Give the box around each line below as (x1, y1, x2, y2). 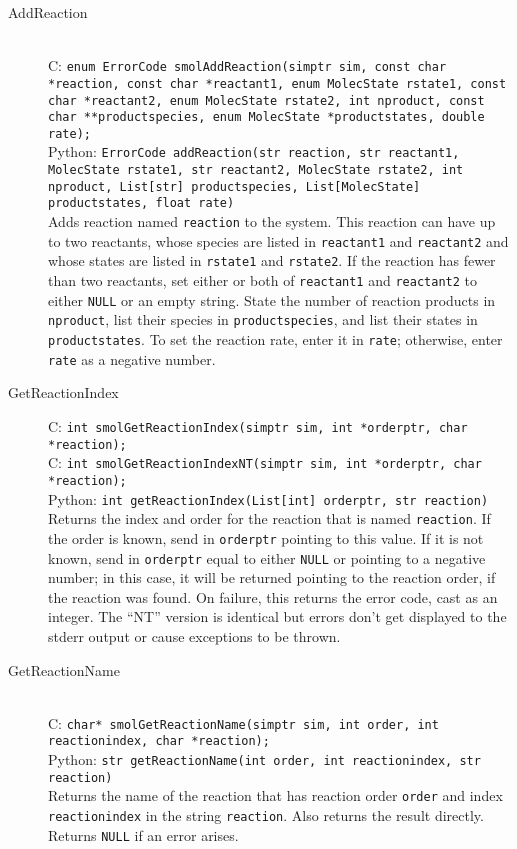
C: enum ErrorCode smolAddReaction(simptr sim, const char (48, 55, 447, 76)
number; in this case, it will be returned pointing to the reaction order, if (48, 567, 496, 588)
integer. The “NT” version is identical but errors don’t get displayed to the (48, 606, 507, 627)
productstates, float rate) (48, 196, 235, 211)
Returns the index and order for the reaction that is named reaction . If (48, 508, 491, 529)
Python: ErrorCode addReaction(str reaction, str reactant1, (48, 141, 460, 162)
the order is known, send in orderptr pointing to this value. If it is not (48, 527, 484, 548)
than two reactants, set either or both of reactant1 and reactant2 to (48, 270, 477, 291)
